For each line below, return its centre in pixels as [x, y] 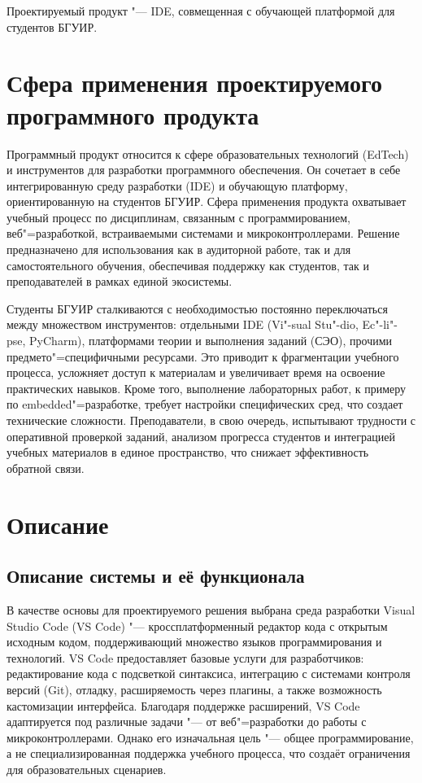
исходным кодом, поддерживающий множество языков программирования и [194, 642]
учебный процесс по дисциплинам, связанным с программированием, [178, 217]
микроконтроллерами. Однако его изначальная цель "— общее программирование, [210, 737]
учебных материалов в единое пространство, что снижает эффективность [188, 452]
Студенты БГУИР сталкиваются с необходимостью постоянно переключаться [197, 308]
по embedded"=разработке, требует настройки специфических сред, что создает [205, 404]
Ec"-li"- [380, 324]
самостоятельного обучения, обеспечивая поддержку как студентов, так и [188, 265]
